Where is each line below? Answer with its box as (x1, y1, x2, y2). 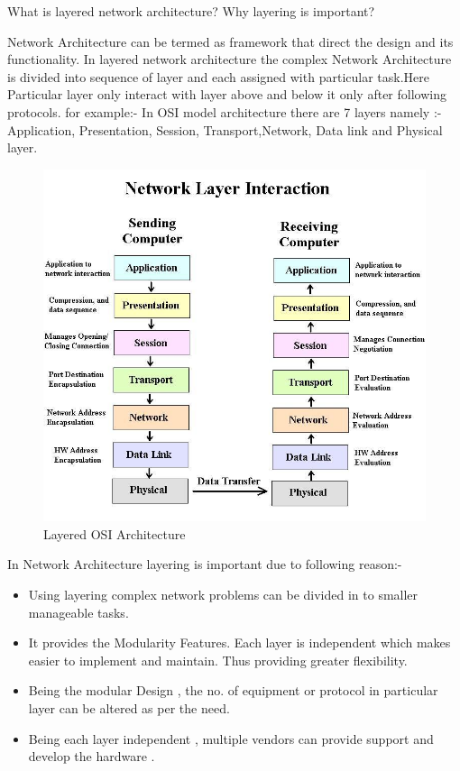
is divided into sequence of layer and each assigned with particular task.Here (7, 67, 429, 86)
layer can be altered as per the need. (28, 699, 230, 718)
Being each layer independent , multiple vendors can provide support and (28, 729, 434, 748)
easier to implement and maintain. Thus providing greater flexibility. (28, 650, 408, 669)
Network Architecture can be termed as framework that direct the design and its (7, 32, 454, 50)
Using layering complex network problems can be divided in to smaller (28, 585, 419, 604)
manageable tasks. (28, 602, 129, 621)
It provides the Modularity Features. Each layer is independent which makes (28, 633, 451, 652)
